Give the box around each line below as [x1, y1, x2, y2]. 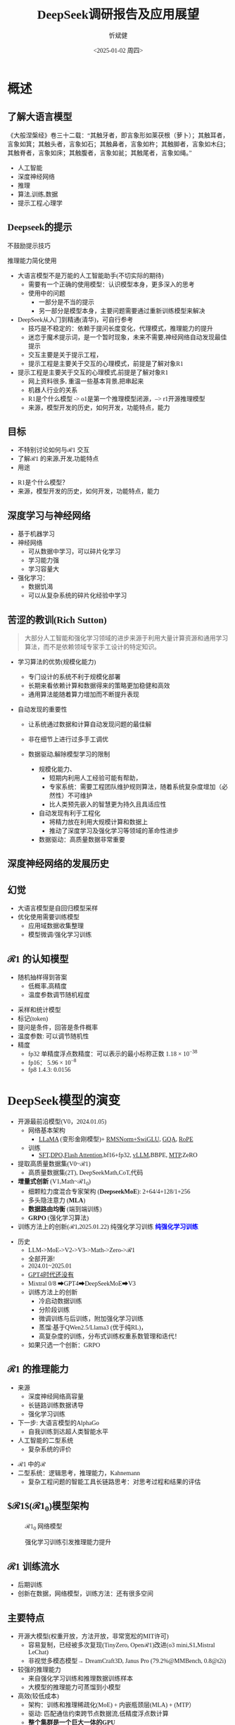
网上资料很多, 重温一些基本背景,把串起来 [27, 377, 144, 385]
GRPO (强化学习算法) [27, 1214, 89, 1222]
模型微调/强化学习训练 [27, 931, 92, 939]
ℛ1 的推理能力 [7, 1363, 69, 1375]
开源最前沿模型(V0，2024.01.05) [17, 1118, 107, 1125]
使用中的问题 [27, 289, 65, 297]
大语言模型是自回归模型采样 [17, 905, 99, 912]
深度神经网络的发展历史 [7, 858, 109, 870]
